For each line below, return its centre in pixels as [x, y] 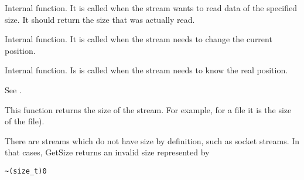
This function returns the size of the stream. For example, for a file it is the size [148, 109]
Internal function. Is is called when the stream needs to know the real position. [146, 70]
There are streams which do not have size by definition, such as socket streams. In [152, 140]
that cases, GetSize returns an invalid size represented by [107, 152]
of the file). [25, 121]
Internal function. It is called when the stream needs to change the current [139, 39]
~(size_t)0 [26, 171]
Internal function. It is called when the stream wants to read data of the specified [151, 8]
